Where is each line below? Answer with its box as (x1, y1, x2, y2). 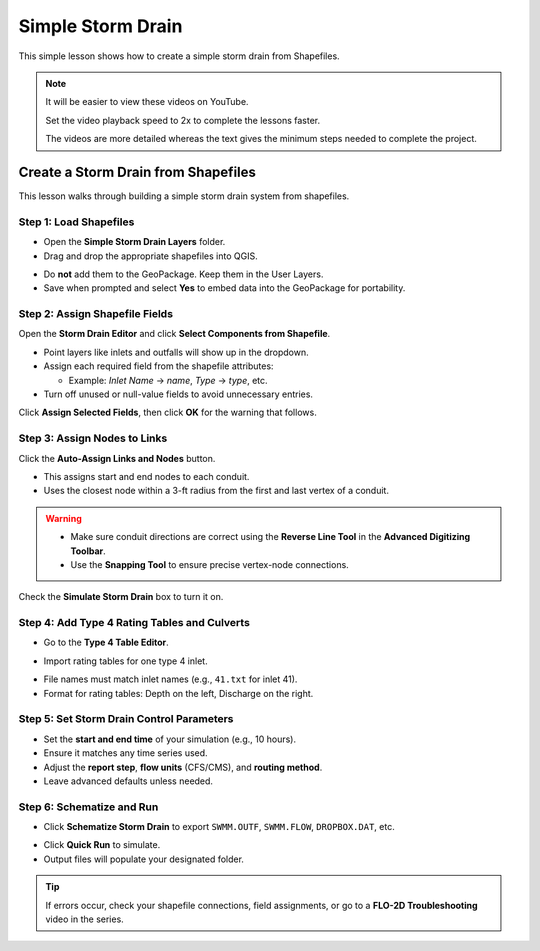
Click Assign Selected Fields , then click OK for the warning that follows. (18, 406, 317, 419)
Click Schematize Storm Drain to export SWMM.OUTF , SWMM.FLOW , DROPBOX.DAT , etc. (43, 821, 395, 833)
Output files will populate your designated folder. (43, 853, 245, 865)
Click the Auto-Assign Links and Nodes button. (18, 452, 216, 464)
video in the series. (45, 913, 124, 925)
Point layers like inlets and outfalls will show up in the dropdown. (43, 346, 309, 358)
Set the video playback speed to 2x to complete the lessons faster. (45, 114, 321, 126)
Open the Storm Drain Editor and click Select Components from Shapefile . (18, 328, 331, 340)
